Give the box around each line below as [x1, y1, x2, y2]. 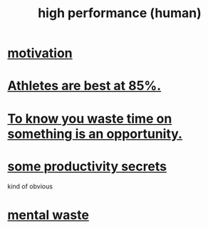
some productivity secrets [7, 158, 167, 174]
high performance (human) [38, 5, 202, 21]
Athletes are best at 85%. [7, 78, 162, 94]
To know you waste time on [7, 111, 172, 126]
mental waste [7, 207, 89, 223]
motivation [7, 45, 73, 61]
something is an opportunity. [7, 126, 183, 142]
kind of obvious [7, 182, 53, 190]
